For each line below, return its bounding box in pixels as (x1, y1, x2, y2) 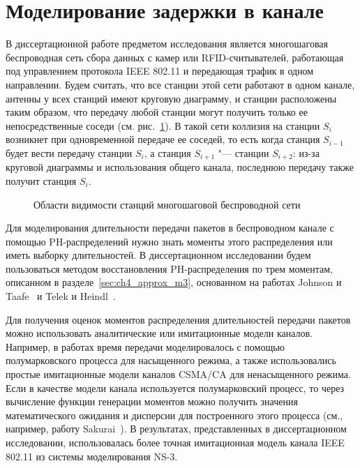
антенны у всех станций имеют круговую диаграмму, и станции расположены (6, 91, 337, 105)
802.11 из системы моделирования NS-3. (6, 448, 178, 463)
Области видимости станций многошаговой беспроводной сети (33, 197, 301, 211)
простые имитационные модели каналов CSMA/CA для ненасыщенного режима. (6, 367, 351, 382)
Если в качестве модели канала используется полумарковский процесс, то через (6, 380, 345, 395)
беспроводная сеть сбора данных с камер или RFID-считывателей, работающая (6, 50, 344, 64)
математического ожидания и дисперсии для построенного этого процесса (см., (6, 407, 343, 422)
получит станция (6, 173, 77, 188)
